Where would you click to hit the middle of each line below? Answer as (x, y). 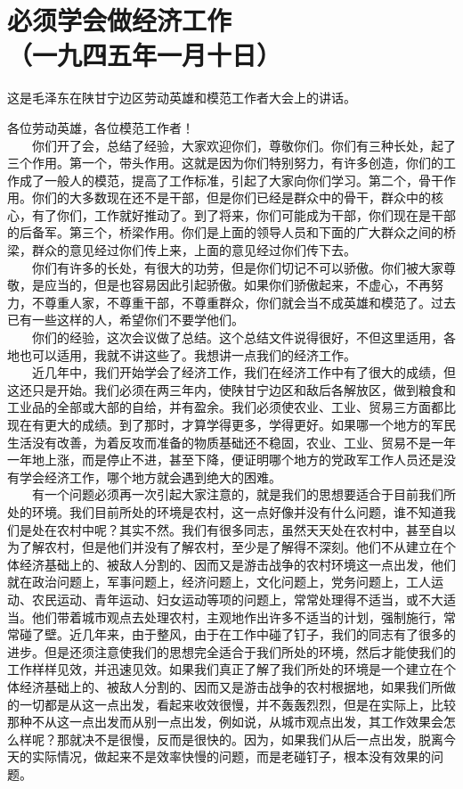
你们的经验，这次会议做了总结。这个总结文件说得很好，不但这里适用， (237, 337)
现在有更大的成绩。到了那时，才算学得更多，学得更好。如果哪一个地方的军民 (231, 424)
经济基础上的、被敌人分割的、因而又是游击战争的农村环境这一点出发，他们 (237, 564)
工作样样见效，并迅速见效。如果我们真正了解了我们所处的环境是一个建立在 (225, 669)
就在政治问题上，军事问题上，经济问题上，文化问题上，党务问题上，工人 (219, 582)
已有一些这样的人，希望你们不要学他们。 (126, 320)
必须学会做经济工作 (120, 20)
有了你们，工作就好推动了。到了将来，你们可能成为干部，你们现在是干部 (244, 214)
